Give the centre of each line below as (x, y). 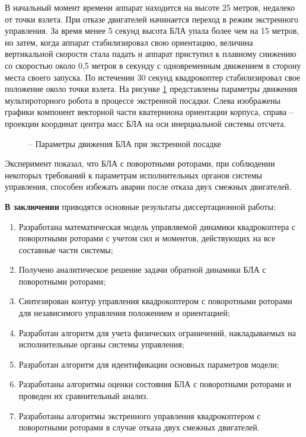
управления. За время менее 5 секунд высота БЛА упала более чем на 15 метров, (152, 31)
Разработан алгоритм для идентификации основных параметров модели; (149, 364)
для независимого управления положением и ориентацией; (124, 313)
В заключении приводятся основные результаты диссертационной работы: (140, 206)
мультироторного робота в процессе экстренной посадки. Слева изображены (143, 100)
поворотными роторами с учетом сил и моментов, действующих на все (147, 238)
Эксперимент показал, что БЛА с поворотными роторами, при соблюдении (140, 163)
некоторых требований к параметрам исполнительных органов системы (133, 175)
